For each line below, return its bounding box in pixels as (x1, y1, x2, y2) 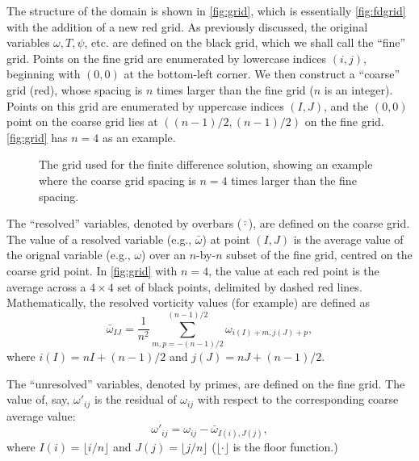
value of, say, (6, 391, 70, 408)
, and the (323, 97, 369, 114)
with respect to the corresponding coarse (197, 391, 399, 408)
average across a (6, 278, 86, 295)
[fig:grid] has (6, 128, 68, 145)
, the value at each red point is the (208, 262, 379, 279)
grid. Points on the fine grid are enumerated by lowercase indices (6, 49, 327, 66)
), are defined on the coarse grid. (248, 215, 410, 232)
